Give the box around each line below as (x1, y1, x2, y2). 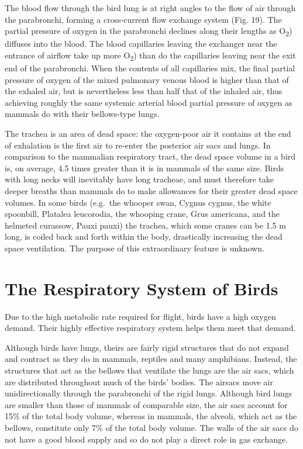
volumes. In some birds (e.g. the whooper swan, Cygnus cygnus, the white (5, 196, 271, 208)
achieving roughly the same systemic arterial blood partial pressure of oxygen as (5, 96, 292, 108)
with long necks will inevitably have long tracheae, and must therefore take (5, 173, 274, 185)
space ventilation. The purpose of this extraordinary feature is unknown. (5, 241, 264, 254)
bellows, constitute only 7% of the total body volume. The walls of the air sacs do (5, 422, 298, 433)
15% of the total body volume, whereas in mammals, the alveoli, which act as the (5, 410, 297, 422)
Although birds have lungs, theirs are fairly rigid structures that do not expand (5, 341, 289, 353)
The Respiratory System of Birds (5, 276, 278, 300)
